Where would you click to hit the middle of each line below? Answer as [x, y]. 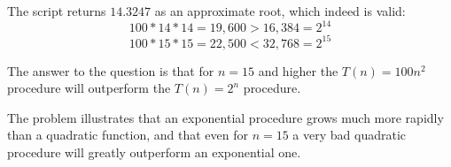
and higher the [298, 70]
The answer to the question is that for [111, 70]
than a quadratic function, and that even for [128, 135]
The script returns [57, 11]
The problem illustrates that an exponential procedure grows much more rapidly [225, 117]
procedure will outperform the [89, 88]
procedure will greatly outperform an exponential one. [154, 152]
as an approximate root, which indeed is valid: [280, 11]
